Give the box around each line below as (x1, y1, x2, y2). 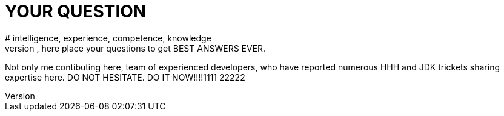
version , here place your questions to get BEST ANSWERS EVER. (5, 43, 266, 53)
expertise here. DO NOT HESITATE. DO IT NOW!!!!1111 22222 (5, 72, 245, 82)
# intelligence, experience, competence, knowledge (5, 32, 211, 43)
